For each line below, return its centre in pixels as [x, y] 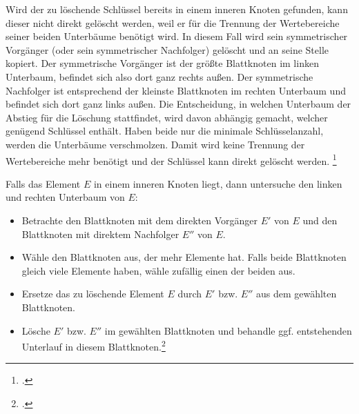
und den [320, 220]
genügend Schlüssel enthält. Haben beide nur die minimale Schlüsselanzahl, [165, 131]
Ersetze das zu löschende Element [93, 294]
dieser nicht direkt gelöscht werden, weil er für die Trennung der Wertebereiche [173, 22]
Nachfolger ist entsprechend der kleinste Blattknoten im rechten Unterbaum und [176, 90]
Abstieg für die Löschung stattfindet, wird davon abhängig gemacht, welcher [167, 117]
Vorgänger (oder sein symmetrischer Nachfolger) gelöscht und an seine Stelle [167, 49]
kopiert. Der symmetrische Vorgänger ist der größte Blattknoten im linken [162, 63]
